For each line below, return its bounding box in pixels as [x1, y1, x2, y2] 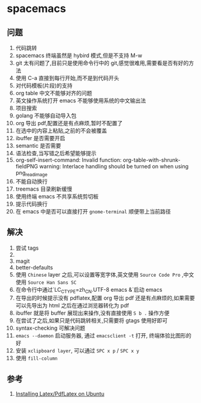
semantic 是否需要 [15, 142, 61, 149]
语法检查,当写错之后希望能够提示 [15, 150, 97, 156]
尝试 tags [15, 244, 39, 251]
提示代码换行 [15, 200, 48, 208]
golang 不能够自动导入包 [15, 112, 77, 119]
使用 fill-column [15, 354, 58, 362]
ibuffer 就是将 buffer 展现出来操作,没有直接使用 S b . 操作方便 [15, 309, 170, 317]
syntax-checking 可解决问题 [15, 324, 85, 332]
